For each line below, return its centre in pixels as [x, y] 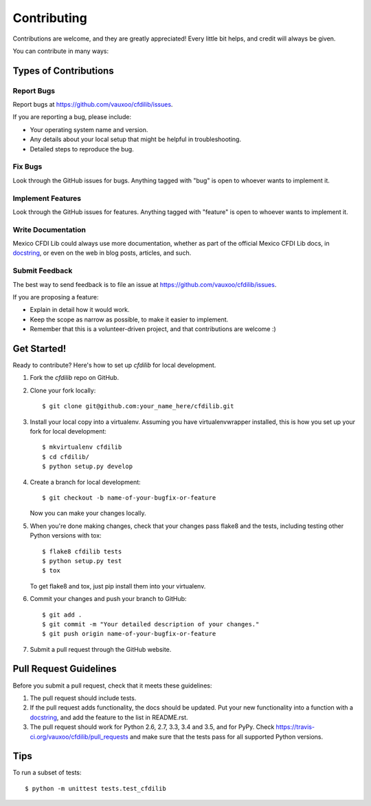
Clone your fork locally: [63, 390]
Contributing [50, 18]
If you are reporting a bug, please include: [72, 117]
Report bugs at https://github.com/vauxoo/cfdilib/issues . [93, 105]
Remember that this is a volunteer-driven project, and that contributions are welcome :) [153, 329]
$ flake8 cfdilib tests [82, 551]
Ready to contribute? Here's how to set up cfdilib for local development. [114, 365]
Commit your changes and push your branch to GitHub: [108, 599]
